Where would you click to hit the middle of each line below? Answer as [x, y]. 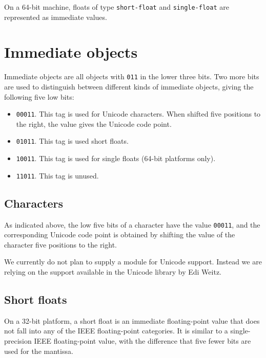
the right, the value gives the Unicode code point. [94, 124]
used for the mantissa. [39, 351]
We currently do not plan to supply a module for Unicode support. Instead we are [133, 262]
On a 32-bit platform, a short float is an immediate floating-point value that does [132, 320]
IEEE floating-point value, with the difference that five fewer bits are [142, 341]
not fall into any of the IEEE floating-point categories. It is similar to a [116, 331]
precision [18, 341]
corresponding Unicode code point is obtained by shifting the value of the [120, 234]
